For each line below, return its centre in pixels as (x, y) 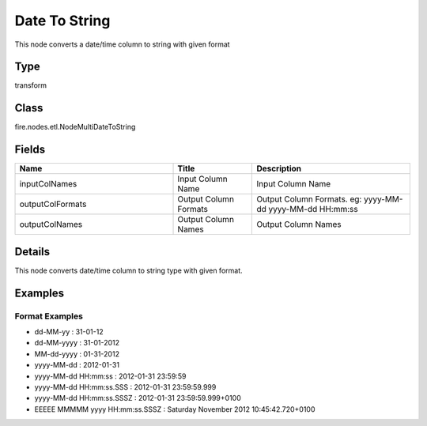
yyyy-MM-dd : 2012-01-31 (77, 365)
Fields (30, 150)
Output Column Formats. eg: (309, 199)
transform (31, 85)
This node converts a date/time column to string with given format (122, 44)
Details (32, 252)
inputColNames (48, 184)
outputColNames (51, 224)
